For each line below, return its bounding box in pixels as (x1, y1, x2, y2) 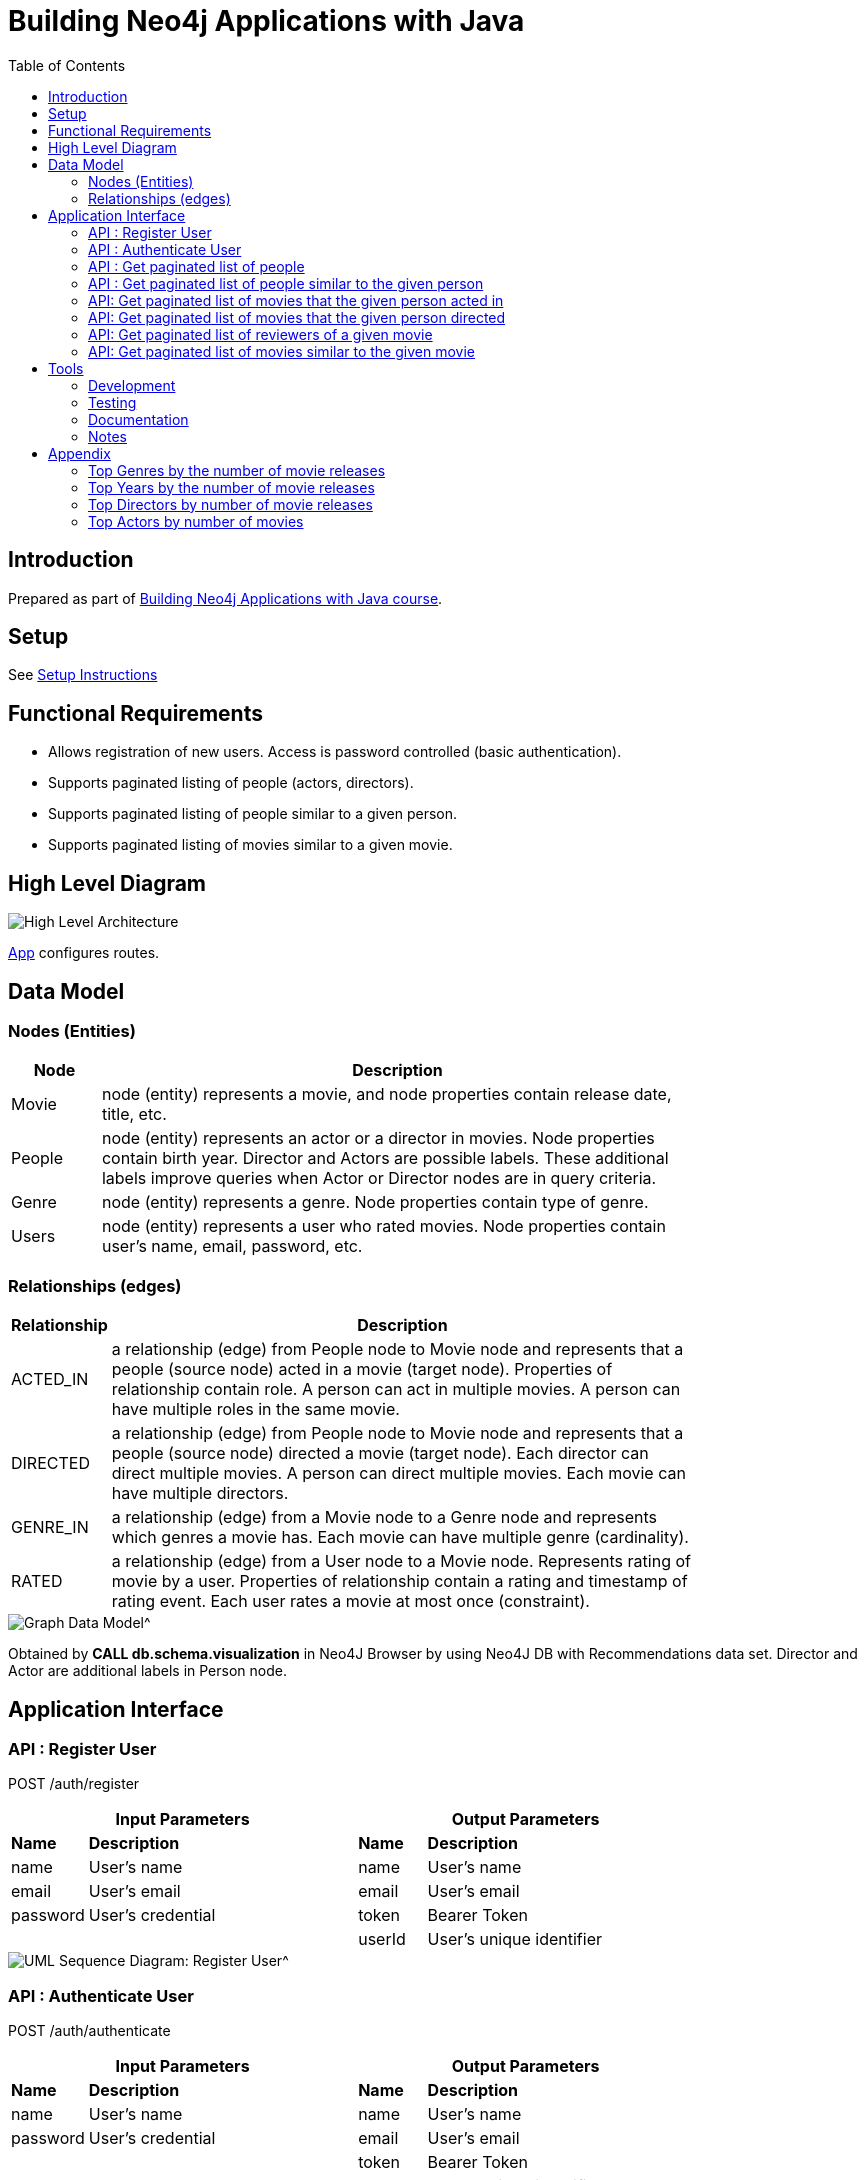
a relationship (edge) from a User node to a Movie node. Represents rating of (111, 1551, 691, 1572)
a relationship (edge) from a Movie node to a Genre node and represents (111, 1507, 657, 1528)
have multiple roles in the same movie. (111, 1399, 400, 1420)
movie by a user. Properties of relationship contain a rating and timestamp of (111, 1571, 688, 1592)
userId (358, 1929, 406, 1950)
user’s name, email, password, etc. (101, 1236, 363, 1257)
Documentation (88, 410, 189, 428)
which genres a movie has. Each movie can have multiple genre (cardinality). (111, 1527, 689, 1548)
